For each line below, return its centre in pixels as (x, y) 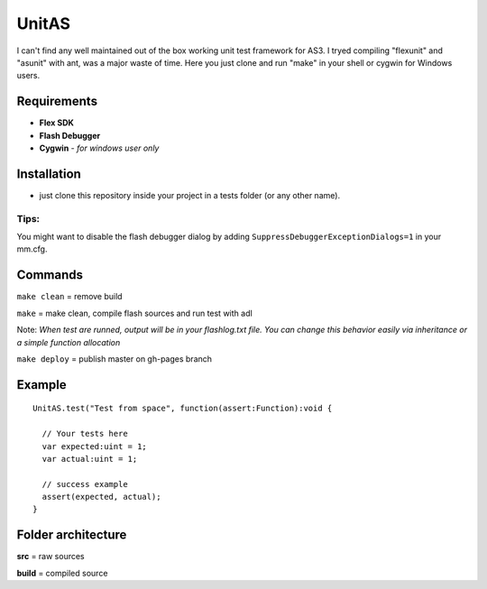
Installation (49, 174)
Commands (50, 275)
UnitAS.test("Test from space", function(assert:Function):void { (183, 409)
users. (28, 76)
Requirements (57, 101)
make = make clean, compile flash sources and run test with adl (134, 313)
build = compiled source (62, 573)
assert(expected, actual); (101, 497)
